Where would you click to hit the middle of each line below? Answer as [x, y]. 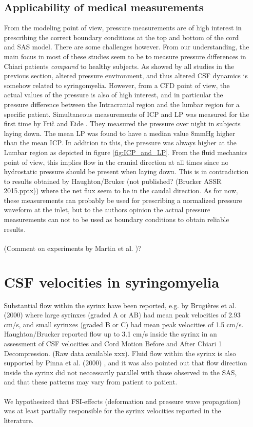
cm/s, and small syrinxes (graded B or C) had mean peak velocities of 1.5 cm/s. [124, 324]
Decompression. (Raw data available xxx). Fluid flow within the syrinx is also [120, 353]
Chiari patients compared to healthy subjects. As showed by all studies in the [119, 66]
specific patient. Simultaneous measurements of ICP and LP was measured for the [126, 114]
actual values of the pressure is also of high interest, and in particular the [114, 95]
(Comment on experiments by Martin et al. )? [73, 248]
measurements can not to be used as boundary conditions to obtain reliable [117, 219]
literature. [19, 420]
